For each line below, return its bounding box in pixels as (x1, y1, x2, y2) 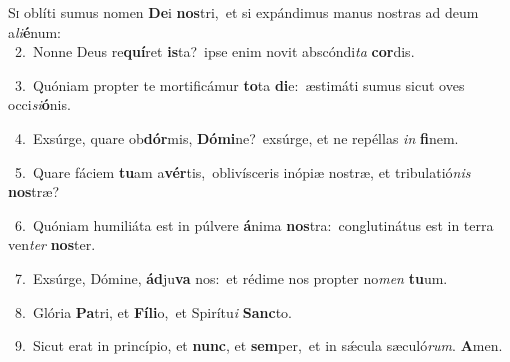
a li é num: (8, 21, 62, 42)
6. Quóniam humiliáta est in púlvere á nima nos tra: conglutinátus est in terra (14, 214, 494, 235)
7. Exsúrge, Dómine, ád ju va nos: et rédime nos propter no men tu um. (14, 267, 448, 288)
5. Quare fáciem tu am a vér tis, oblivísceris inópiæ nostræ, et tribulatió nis (14, 161, 471, 182)
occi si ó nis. (8, 94, 71, 115)
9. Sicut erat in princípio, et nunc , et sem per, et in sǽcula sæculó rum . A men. (14, 335, 503, 356)
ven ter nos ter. (8, 234, 96, 255)
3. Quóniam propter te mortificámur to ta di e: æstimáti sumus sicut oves (14, 74, 465, 95)
